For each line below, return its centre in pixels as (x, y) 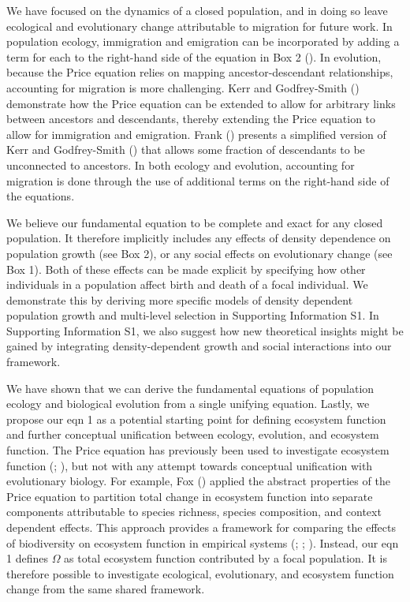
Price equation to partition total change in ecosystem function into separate (190, 496)
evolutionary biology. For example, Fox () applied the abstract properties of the (198, 481)
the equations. (41, 196)
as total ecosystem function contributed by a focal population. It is (225, 558)
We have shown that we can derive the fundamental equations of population (190, 388)
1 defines (27, 558)
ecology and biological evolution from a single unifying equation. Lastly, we (188, 404)
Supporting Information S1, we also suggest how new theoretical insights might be (205, 330)
